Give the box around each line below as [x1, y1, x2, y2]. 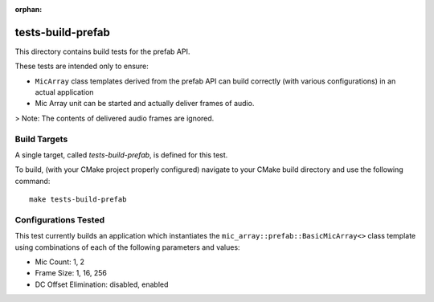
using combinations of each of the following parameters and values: [14, 242, 240, 252]
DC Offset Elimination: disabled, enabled [35, 280, 169, 289]
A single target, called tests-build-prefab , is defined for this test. [14, 150, 228, 160]
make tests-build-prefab [29, 195, 127, 204]
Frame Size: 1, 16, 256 [35, 268, 108, 278]
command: [14, 176, 51, 186]
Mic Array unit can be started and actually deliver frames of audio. [35, 99, 255, 108]
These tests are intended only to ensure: [14, 61, 149, 71]
